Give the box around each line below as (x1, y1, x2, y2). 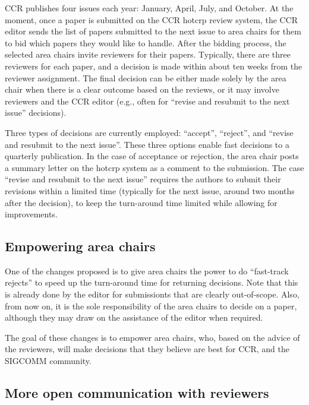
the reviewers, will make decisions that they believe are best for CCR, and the (5, 343, 289, 355)
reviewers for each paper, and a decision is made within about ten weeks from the (5, 59, 302, 72)
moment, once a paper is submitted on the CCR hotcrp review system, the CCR (5, 13, 298, 26)
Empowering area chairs (5, 237, 156, 255)
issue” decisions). (5, 106, 67, 119)
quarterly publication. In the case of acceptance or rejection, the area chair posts (5, 150, 299, 162)
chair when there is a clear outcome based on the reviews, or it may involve (5, 83, 279, 96)
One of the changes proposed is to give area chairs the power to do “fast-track (5, 264, 289, 277)
